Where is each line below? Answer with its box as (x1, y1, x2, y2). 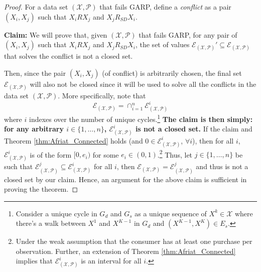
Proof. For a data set (4, 2, 68, 12)
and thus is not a (196, 161, 248, 172)
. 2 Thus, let (157, 148, 193, 160)
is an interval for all (81, 255, 142, 266)
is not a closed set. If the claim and (135, 123, 252, 134)
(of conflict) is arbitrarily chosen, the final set (102, 67, 242, 78)
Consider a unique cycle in (16, 208, 97, 218)
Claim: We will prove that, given (4, 29, 107, 40)
